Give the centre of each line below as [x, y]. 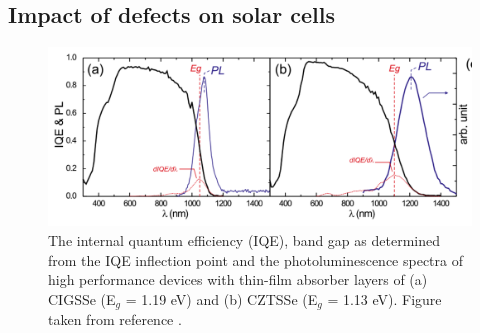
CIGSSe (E [82, 298]
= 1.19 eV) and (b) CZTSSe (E [221, 298]
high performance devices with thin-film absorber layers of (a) [238, 279]
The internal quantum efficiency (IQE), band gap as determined [244, 240]
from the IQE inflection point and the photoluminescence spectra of [256, 259]
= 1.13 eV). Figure [384, 298]
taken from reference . [115, 319]
